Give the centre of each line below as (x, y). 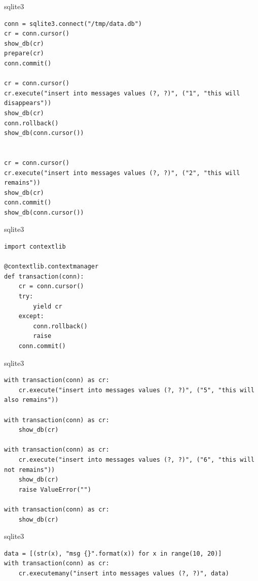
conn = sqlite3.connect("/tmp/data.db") (73, 24)
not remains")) (30, 470)
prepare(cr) (24, 54)
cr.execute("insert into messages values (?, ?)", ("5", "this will (136, 390)
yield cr (48, 306)
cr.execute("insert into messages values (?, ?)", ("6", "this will (136, 459)
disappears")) (28, 103)
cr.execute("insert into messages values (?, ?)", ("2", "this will (122, 173)
